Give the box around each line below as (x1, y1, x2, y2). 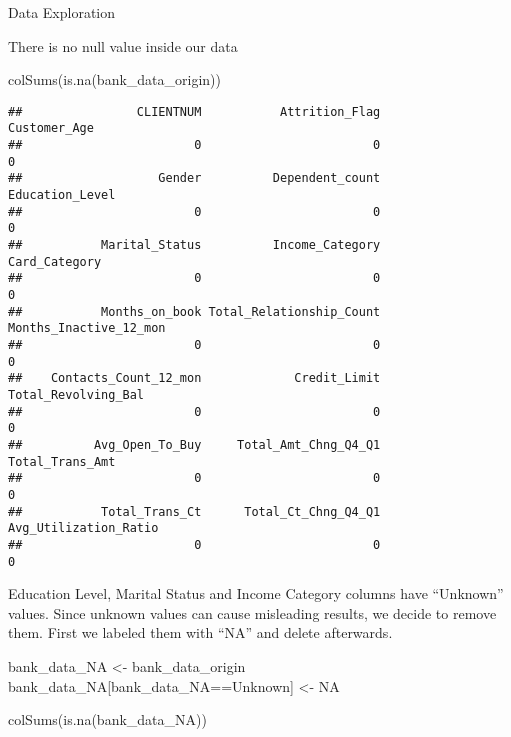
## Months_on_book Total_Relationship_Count (8, 304, 381, 319)
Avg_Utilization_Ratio (8, 521, 159, 536)
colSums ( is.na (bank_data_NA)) (8, 709, 207, 730)
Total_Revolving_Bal (8, 387, 145, 402)
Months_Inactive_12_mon (8, 321, 166, 336)
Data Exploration (8, 2, 116, 22)
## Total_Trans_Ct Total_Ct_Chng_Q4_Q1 (8, 504, 381, 519)
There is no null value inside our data (8, 35, 238, 56)
